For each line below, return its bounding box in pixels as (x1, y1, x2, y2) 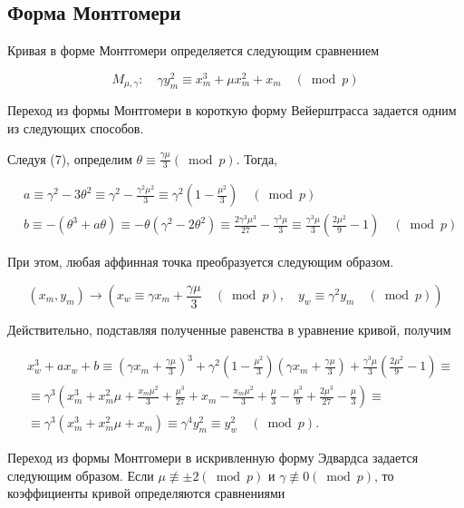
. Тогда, (236, 149, 278, 168)
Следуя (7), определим (7, 149, 132, 168)
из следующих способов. (7, 118, 144, 137)
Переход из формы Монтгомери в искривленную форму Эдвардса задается (7, 448, 419, 467)
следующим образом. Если (7, 465, 154, 484)
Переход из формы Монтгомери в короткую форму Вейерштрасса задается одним (7, 101, 457, 120)
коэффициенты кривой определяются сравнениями (7, 484, 285, 503)
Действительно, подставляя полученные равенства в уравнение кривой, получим (7, 320, 451, 338)
